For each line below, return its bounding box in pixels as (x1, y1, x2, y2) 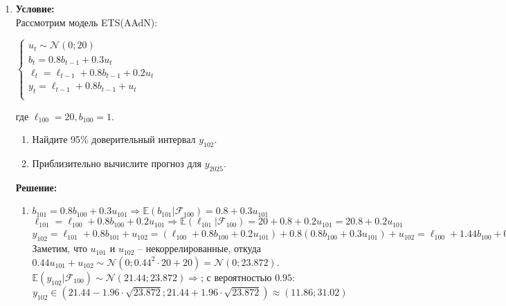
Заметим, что (32, 241, 87, 256)
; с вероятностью (200, 269, 272, 284)
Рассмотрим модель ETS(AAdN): (15, 15, 158, 29)
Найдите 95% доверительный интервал (32, 132, 196, 146)
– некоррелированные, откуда (138, 241, 261, 256)
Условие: (15, 1, 55, 15)
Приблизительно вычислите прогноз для (32, 155, 202, 170)
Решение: (15, 180, 57, 194)
